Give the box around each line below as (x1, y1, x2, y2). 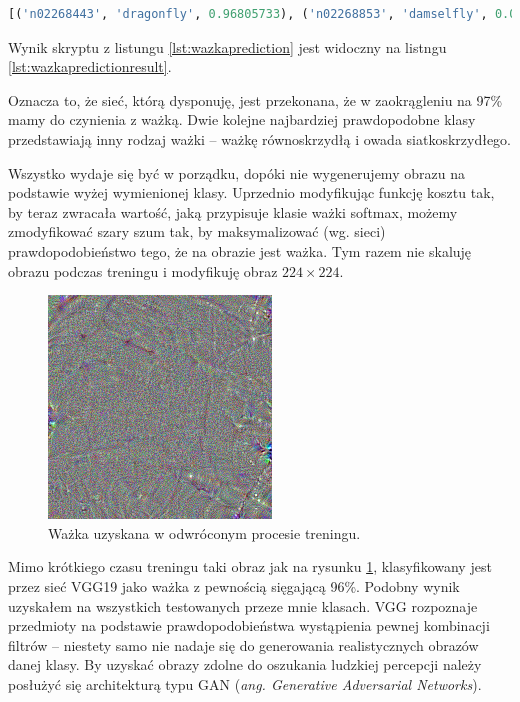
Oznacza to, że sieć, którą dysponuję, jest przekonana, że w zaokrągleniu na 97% (8, 89, 503, 110)
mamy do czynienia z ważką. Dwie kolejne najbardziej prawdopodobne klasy (8, 109, 476, 130)
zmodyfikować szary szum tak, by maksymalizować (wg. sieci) (8, 221, 386, 242)
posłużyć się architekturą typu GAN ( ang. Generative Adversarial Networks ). (8, 673, 482, 694)
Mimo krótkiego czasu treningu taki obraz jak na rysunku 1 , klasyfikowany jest (8, 556, 492, 577)
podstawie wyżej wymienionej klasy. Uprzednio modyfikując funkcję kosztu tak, (8, 182, 495, 203)
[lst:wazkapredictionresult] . (8, 56, 172, 77)
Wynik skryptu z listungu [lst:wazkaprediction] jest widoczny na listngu (8, 36, 447, 57)
